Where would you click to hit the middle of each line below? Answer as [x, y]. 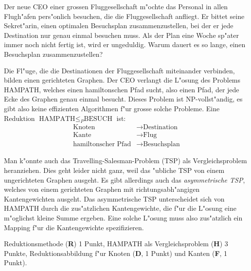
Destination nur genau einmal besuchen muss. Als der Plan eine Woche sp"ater [121, 35]
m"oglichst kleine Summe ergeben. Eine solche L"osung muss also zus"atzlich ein [123, 217]
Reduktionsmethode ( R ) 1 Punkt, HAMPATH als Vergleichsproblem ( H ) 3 [116, 244]
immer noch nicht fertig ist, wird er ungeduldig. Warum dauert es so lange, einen [125, 44]
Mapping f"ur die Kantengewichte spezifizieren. [74, 227]
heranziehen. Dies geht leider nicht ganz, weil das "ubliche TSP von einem [114, 170]
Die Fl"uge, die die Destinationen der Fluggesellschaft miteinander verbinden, [119, 70]
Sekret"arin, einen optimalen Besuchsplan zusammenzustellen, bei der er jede [119, 25]
